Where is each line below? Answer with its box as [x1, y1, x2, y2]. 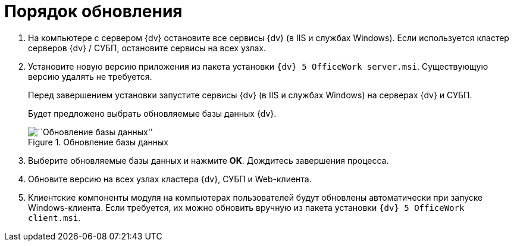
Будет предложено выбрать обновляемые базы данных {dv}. [28, 108, 277, 119]
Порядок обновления [4, 1, 183, 21]
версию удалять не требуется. [28, 71, 152, 82]
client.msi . [28, 212, 81, 223]
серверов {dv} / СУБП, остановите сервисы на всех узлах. [28, 42, 267, 53]
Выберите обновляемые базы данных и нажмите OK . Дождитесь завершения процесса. [28, 155, 389, 166]
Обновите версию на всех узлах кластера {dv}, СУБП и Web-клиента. [28, 173, 312, 184]
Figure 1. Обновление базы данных [28, 136, 168, 147]
